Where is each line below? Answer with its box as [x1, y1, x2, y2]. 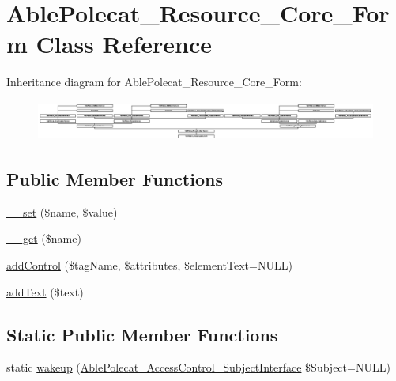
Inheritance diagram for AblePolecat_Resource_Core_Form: [6, 74, 302, 90]
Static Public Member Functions [6, 322, 278, 346]
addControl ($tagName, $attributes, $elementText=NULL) [6, 257, 292, 273]
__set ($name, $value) [6, 203, 118, 220]
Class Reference [36, 28, 213, 60]
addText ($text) [6, 283, 84, 300]
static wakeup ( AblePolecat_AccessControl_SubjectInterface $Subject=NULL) [6, 359, 390, 375]
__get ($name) [6, 230, 81, 247]
